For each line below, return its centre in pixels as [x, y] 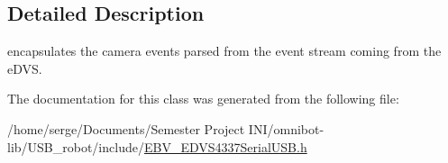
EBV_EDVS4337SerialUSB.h [225, 146]
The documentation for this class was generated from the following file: [203, 99]
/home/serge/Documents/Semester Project [126, 128]
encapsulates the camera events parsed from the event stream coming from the [224, 51]
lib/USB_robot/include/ [76, 146]
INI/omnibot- [286, 128]
